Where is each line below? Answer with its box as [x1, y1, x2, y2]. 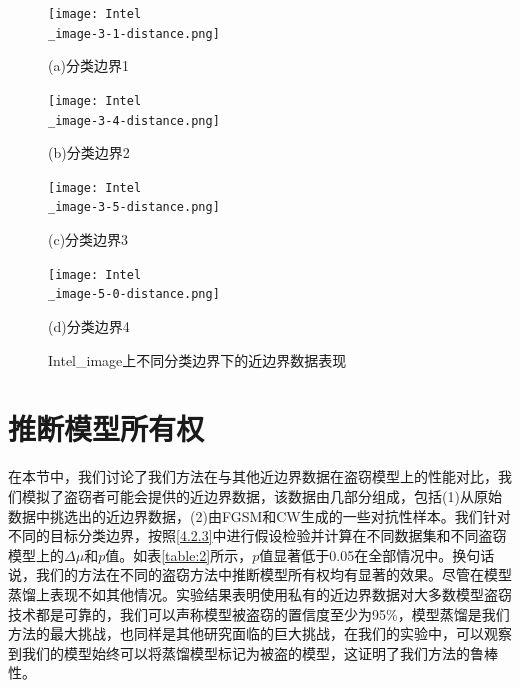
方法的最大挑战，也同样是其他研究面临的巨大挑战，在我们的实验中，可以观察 [8, 623, 512, 644]
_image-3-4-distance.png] [48, 113, 220, 128]
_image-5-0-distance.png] [48, 287, 220, 302]
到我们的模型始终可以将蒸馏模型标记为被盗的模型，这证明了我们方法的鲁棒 [8, 642, 498, 663]
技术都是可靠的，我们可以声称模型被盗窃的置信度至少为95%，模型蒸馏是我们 [8, 603, 510, 624]
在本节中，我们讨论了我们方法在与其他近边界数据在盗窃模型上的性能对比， [8, 466, 498, 487]
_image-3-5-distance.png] [48, 200, 220, 215]
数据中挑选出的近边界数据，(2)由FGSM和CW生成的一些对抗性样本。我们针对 [8, 505, 511, 526]
